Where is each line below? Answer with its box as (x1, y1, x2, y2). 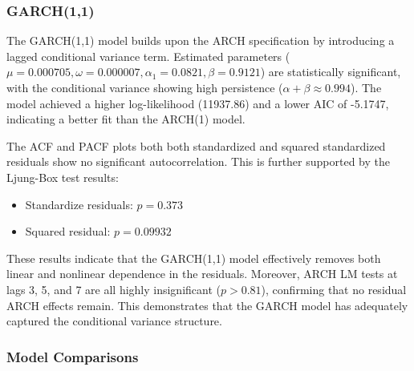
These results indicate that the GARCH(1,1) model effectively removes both (6, 249, 381, 266)
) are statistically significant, (260, 63, 401, 80)
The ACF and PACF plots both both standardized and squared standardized (6, 137, 386, 154)
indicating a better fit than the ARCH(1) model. (6, 111, 246, 127)
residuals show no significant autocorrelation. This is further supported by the (6, 153, 390, 170)
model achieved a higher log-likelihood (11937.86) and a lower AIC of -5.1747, (6, 95, 389, 111)
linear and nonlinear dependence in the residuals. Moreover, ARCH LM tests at (6, 265, 398, 282)
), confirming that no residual (261, 280, 407, 297)
